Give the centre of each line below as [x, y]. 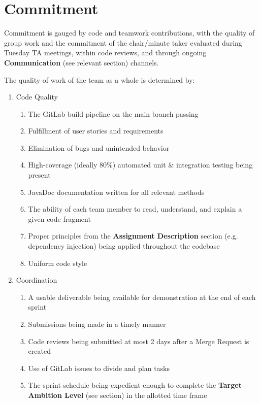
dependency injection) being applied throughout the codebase [124, 246]
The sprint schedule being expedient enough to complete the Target [135, 385]
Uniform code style [58, 263]
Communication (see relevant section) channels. [82, 62]
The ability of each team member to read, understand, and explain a [135, 209]
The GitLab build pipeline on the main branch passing [113, 113]
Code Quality [37, 97]
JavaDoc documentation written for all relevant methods [116, 192]
